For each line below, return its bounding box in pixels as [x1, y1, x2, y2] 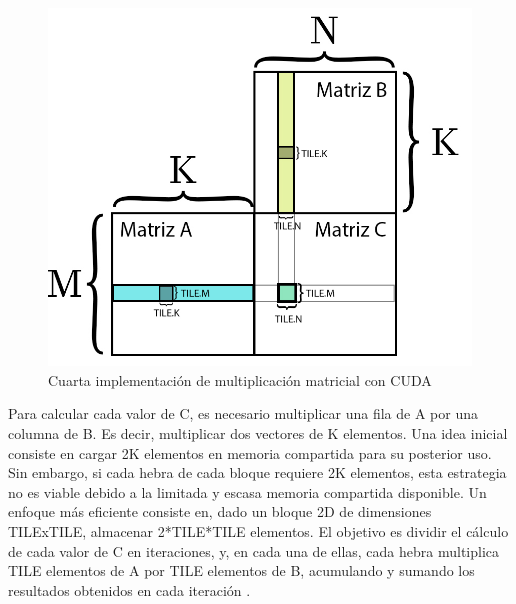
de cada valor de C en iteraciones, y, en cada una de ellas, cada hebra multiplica [8, 540, 500, 561]
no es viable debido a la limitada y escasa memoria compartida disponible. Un [8, 481, 487, 502]
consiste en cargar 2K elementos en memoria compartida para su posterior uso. [8, 442, 492, 463]
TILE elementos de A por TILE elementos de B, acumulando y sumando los [8, 560, 475, 581]
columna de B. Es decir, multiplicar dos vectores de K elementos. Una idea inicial [8, 423, 508, 443]
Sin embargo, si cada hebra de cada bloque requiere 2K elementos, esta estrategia [8, 462, 507, 483]
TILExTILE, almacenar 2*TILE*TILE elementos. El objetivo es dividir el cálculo [8, 520, 509, 541]
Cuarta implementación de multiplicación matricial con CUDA [48, 369, 432, 390]
